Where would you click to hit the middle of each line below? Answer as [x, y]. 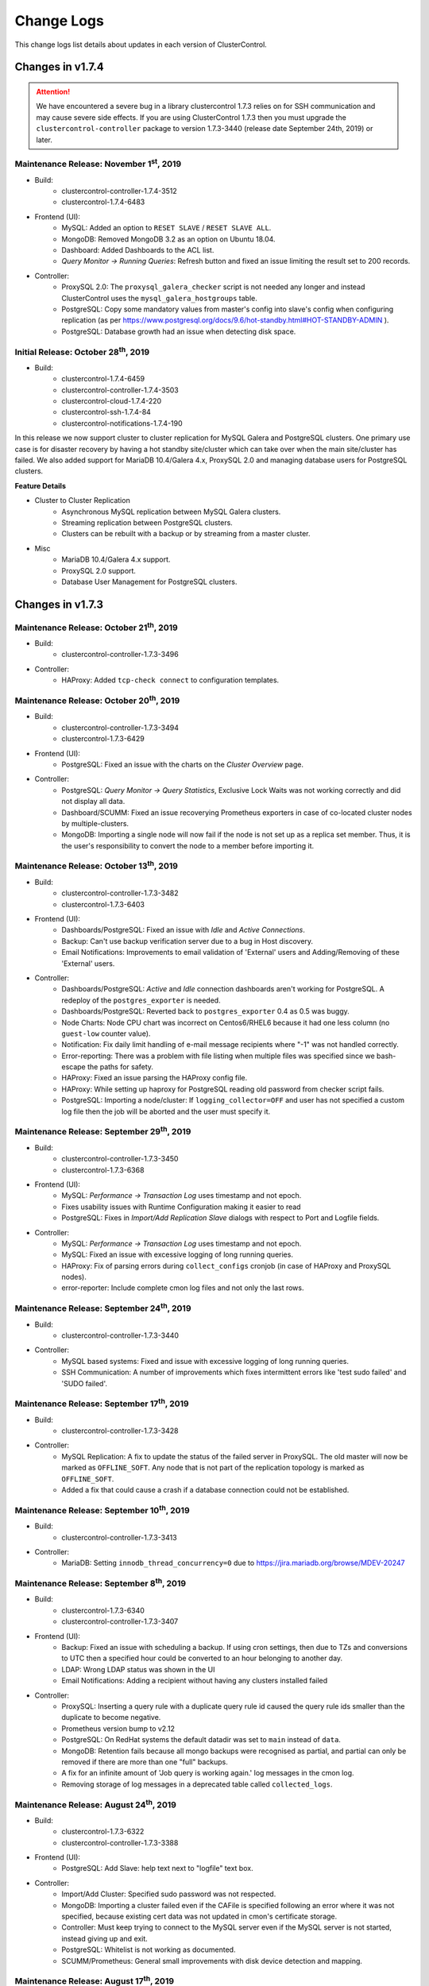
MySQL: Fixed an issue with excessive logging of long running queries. [178, 1254]
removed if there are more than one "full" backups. [145, 1762]
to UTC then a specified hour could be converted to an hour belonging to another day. [202, 1658]
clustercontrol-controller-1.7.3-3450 [120, 1159]
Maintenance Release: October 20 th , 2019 [97, 700]
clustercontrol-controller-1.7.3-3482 [120, 893]
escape [74, 1067]
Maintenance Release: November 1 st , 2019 [98, 163]
